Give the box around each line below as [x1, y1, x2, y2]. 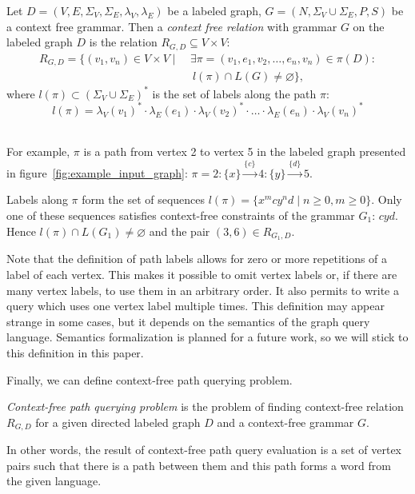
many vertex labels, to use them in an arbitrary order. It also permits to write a [6, 281, 399, 298]
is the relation [89, 34, 158, 50]
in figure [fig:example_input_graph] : [6, 164, 188, 181]
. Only [371, 191, 402, 208]
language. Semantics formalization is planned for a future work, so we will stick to [6, 329, 409, 345]
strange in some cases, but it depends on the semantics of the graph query [6, 313, 370, 329]
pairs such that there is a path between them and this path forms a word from [6, 456, 391, 473]
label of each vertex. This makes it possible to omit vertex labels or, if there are [6, 265, 397, 282]
